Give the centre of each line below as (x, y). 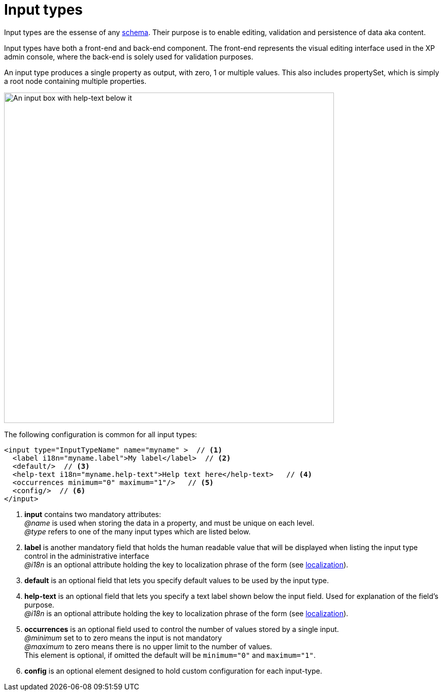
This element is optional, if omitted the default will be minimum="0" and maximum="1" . (170, 655)
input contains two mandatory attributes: (93, 514)
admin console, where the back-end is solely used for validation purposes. (129, 56)
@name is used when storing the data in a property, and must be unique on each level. (169, 523)
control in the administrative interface (87, 556)
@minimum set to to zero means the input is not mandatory (123, 638)
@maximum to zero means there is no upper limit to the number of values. (148, 646)
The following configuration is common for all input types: (101, 434)
